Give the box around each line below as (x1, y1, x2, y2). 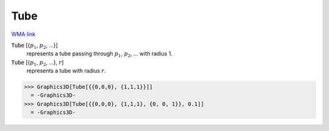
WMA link (11, 30, 36, 38)
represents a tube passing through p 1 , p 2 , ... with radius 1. (26, 50, 173, 59)
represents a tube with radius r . (26, 67, 106, 74)
